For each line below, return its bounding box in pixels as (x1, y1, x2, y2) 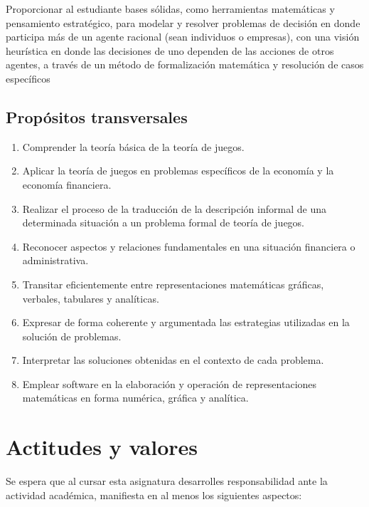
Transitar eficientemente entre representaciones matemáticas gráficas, (22, 276, 324, 291)
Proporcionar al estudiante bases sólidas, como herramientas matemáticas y (6, 1, 335, 16)
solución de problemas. (22, 328, 122, 343)
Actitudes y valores (6, 432, 198, 461)
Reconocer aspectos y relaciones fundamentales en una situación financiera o (22, 239, 355, 254)
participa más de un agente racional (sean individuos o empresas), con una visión (6, 29, 360, 44)
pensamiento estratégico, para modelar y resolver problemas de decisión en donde (6, 15, 360, 30)
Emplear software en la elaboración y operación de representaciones (22, 376, 317, 391)
